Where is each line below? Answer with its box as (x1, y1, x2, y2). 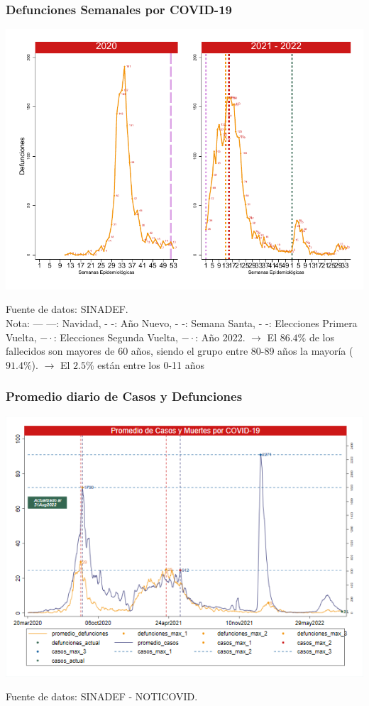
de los (309, 329, 334, 344)
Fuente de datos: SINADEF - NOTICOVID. (6, 689, 198, 704)
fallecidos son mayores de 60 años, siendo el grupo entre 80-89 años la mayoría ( (6, 343, 353, 358)
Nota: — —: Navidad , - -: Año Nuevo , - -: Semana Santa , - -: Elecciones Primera (6, 315, 358, 330)
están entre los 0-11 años (97, 357, 205, 372)
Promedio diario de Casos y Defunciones (6, 387, 243, 405)
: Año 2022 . (195, 329, 246, 344)
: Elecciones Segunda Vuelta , (53, 329, 179, 344)
